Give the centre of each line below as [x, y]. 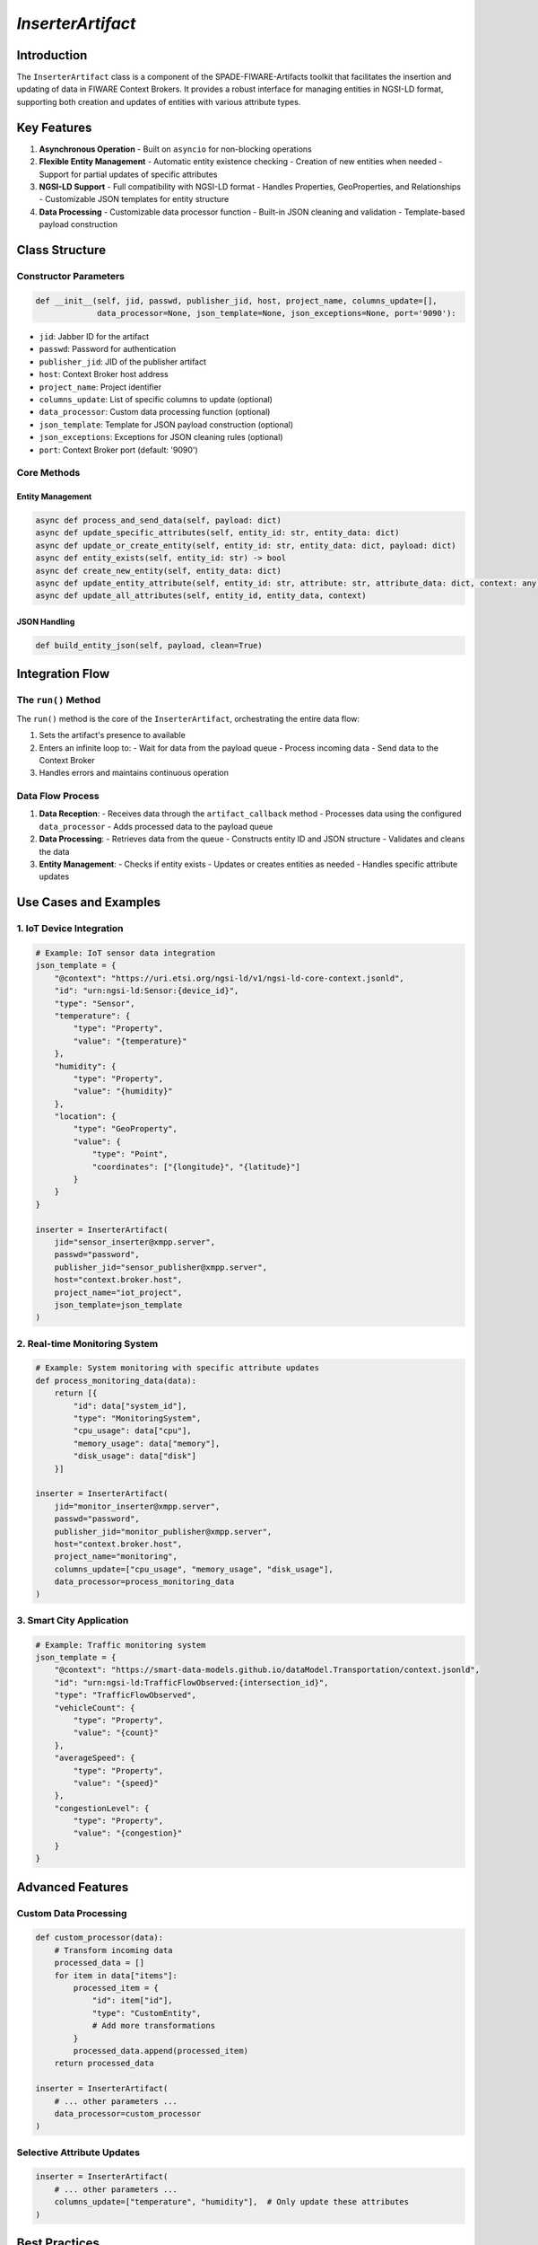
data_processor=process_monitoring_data [144, 1582]
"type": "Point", [130, 1154]
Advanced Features [73, 1887]
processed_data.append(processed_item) [161, 2051]
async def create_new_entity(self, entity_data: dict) [158, 571]
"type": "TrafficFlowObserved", [126, 1695]
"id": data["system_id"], [130, 1406]
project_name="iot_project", [118, 1292]
